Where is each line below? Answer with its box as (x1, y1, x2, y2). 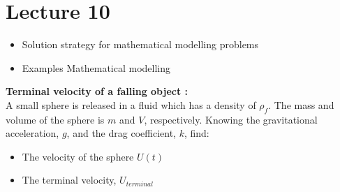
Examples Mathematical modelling (22, 60, 171, 75)
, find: (184, 126, 209, 140)
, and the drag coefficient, (66, 126, 176, 140)
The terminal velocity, (22, 172, 117, 187)
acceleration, (6, 126, 59, 140)
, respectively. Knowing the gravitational (144, 112, 318, 126)
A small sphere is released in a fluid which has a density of (6, 97, 256, 112)
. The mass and (268, 97, 334, 112)
